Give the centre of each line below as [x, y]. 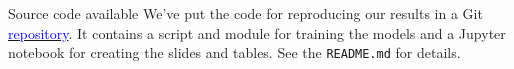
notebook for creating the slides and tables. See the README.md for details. [234, 52]
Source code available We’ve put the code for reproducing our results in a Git [245, 13]
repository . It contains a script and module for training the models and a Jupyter [257, 32]
